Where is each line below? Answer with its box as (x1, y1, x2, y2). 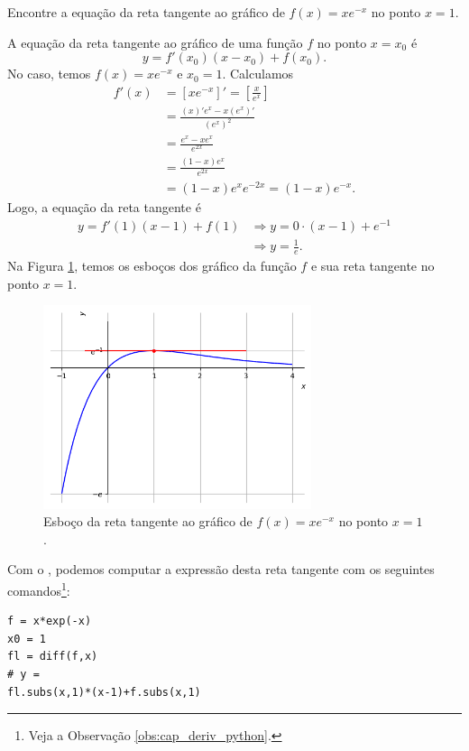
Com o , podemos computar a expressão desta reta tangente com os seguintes (7, 560, 435, 579)
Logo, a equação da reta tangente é (7, 197, 201, 216)
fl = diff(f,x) (7, 650, 98, 663)
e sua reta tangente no (310, 256, 435, 274)
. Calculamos (222, 64, 294, 83)
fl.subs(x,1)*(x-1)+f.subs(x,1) (7, 685, 201, 699)
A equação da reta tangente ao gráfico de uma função (7, 32, 303, 51)
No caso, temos (7, 64, 91, 83)
